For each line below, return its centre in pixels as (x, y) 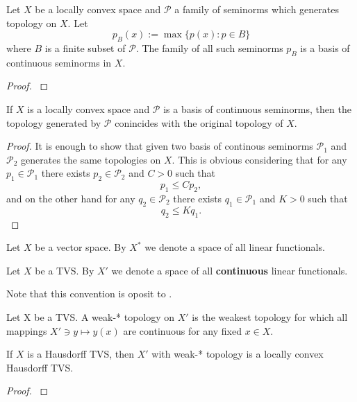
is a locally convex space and (89, 108)
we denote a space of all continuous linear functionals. (230, 270)
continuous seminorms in (59, 62)
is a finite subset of (85, 47)
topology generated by (54, 122)
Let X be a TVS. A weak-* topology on (91, 316)
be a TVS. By (65, 270)
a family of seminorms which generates (257, 9)
